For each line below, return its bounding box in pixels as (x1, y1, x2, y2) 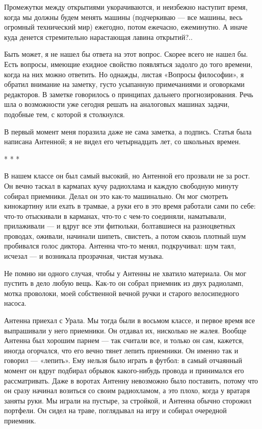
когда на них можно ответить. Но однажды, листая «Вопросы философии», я (4, 69, 244, 79)
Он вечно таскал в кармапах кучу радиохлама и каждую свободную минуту (4, 180, 239, 191)
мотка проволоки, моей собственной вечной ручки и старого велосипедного (4, 287, 239, 298)
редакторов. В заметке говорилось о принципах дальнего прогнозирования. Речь (4, 88, 253, 99)
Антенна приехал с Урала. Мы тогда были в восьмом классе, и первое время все (4, 315, 255, 326)
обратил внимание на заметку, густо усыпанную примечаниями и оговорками (4, 79, 245, 89)
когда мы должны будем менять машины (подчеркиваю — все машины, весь (4, 11, 243, 22)
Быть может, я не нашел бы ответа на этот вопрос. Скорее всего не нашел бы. (4, 49, 248, 59)
